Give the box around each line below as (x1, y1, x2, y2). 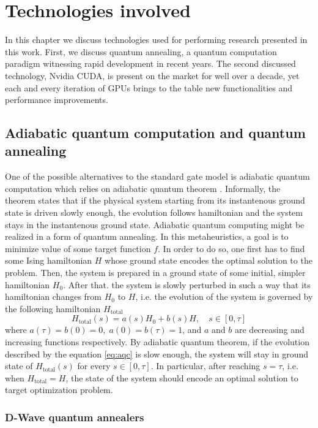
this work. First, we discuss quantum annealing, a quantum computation (5, 45, 277, 58)
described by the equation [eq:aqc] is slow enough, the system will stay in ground (5, 347, 308, 360)
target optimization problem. (5, 383, 113, 396)
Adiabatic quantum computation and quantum (5, 123, 306, 142)
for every (77, 359, 111, 372)
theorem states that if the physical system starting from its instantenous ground (5, 194, 305, 207)
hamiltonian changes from (5, 290, 102, 303)
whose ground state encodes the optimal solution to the (105, 254, 312, 267)
